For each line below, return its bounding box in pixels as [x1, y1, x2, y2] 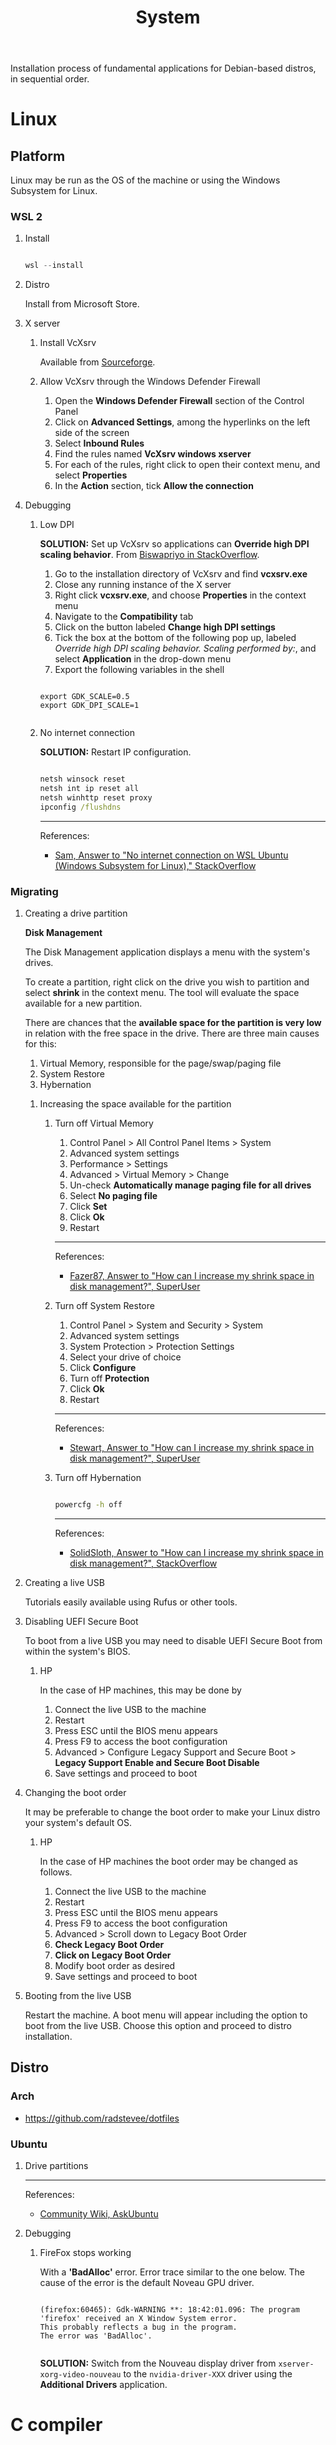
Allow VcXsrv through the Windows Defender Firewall [39, 376, 261, 388]
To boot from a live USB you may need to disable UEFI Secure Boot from [24, 1635, 323, 1647]
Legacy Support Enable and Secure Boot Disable [54, 1757, 260, 1769]
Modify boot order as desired [54, 1960, 176, 1972]
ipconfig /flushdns [39, 802, 122, 812]
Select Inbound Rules [54, 437, 145, 450]
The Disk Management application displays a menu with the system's [24, 946, 311, 958]
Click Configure [69, 1362, 137, 1374]
